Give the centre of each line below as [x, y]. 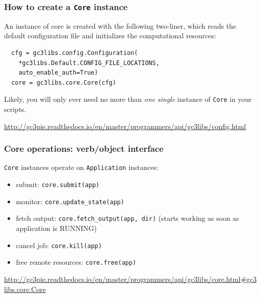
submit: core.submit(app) [58, 184]
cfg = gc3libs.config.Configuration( [74, 53]
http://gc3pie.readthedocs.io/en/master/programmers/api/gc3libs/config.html [125, 126]
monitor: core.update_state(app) [70, 201]
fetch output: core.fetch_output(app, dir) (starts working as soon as [127, 218]
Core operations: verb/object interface [84, 148]
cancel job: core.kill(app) [59, 245]
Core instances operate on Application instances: [81, 167]
